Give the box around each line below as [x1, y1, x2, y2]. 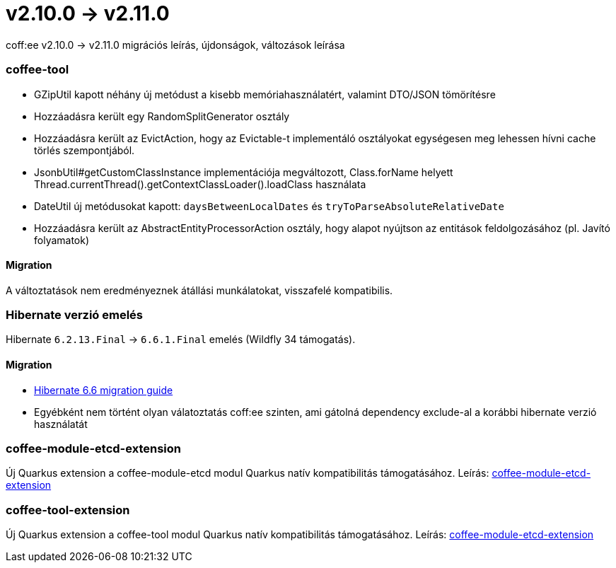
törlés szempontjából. [34, 144, 135, 156]
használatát [34, 417, 88, 430]
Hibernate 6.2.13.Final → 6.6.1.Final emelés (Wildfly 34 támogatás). [6, 333, 356, 346]
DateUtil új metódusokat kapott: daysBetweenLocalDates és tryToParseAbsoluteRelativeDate [34, 199, 504, 212]
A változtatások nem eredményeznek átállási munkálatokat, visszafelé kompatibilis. [6, 284, 393, 296]
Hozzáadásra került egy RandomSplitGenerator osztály [34, 110, 290, 122]
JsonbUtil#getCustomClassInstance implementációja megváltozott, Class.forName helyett [34, 166, 453, 178]
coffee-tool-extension [6, 502, 130, 517]
